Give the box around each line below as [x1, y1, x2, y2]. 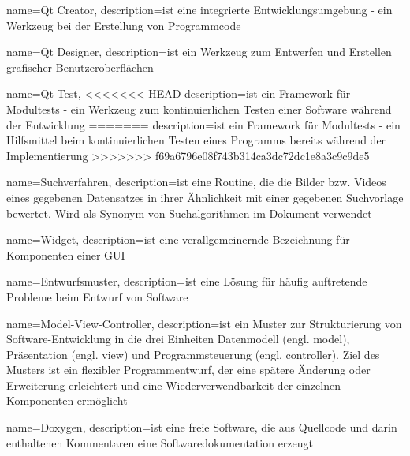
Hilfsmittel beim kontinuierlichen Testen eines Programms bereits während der [6, 132, 386, 148]
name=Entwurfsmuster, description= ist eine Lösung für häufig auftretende [6, 273, 367, 290]
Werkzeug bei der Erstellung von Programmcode [6, 17, 241, 33]
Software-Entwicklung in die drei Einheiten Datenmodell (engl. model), [6, 331, 350, 347]
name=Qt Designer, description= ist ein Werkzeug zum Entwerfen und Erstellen [6, 43, 392, 60]
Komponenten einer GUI [6, 246, 125, 263]
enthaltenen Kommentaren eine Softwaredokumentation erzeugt [6, 434, 314, 450]
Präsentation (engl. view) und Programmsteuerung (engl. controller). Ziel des [6, 346, 380, 362]
